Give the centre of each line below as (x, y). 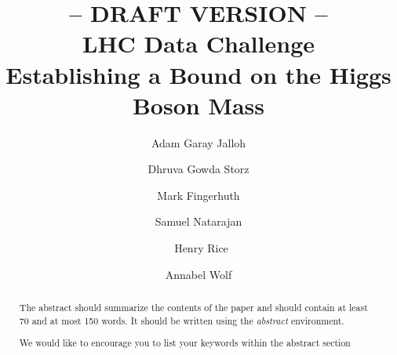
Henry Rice (201, 248)
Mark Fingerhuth (198, 195)
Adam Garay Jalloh (198, 142)
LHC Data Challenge (198, 43)
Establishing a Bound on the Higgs (198, 74)
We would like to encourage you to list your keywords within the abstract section (185, 343)
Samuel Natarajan (198, 221)
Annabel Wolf (198, 274)
